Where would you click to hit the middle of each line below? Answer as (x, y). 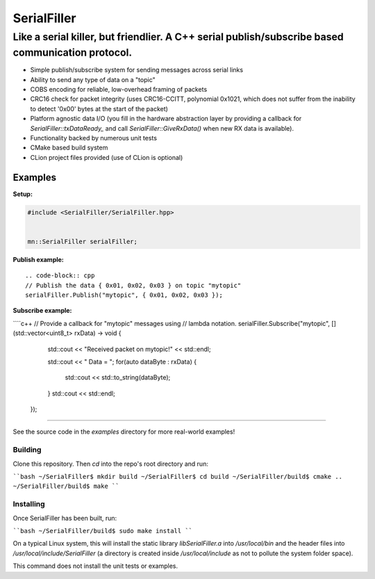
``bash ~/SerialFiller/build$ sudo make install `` (103, 531)
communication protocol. (72, 52)
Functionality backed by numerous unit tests (94, 138)
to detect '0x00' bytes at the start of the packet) (99, 108)
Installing (29, 504)
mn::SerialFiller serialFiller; (83, 241)
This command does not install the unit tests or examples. (95, 566)
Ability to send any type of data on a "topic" (93, 79)
